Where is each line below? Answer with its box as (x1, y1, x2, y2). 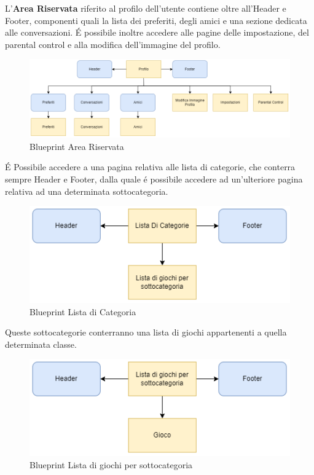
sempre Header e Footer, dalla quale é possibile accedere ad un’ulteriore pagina (5, 173, 303, 185)
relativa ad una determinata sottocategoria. (5, 184, 168, 197)
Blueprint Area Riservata (29, 139, 124, 152)
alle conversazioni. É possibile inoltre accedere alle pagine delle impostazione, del (5, 26, 309, 39)
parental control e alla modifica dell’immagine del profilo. (5, 37, 221, 50)
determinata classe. (5, 337, 77, 350)
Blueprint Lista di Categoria (29, 305, 136, 318)
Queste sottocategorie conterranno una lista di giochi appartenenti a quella (5, 326, 287, 339)
